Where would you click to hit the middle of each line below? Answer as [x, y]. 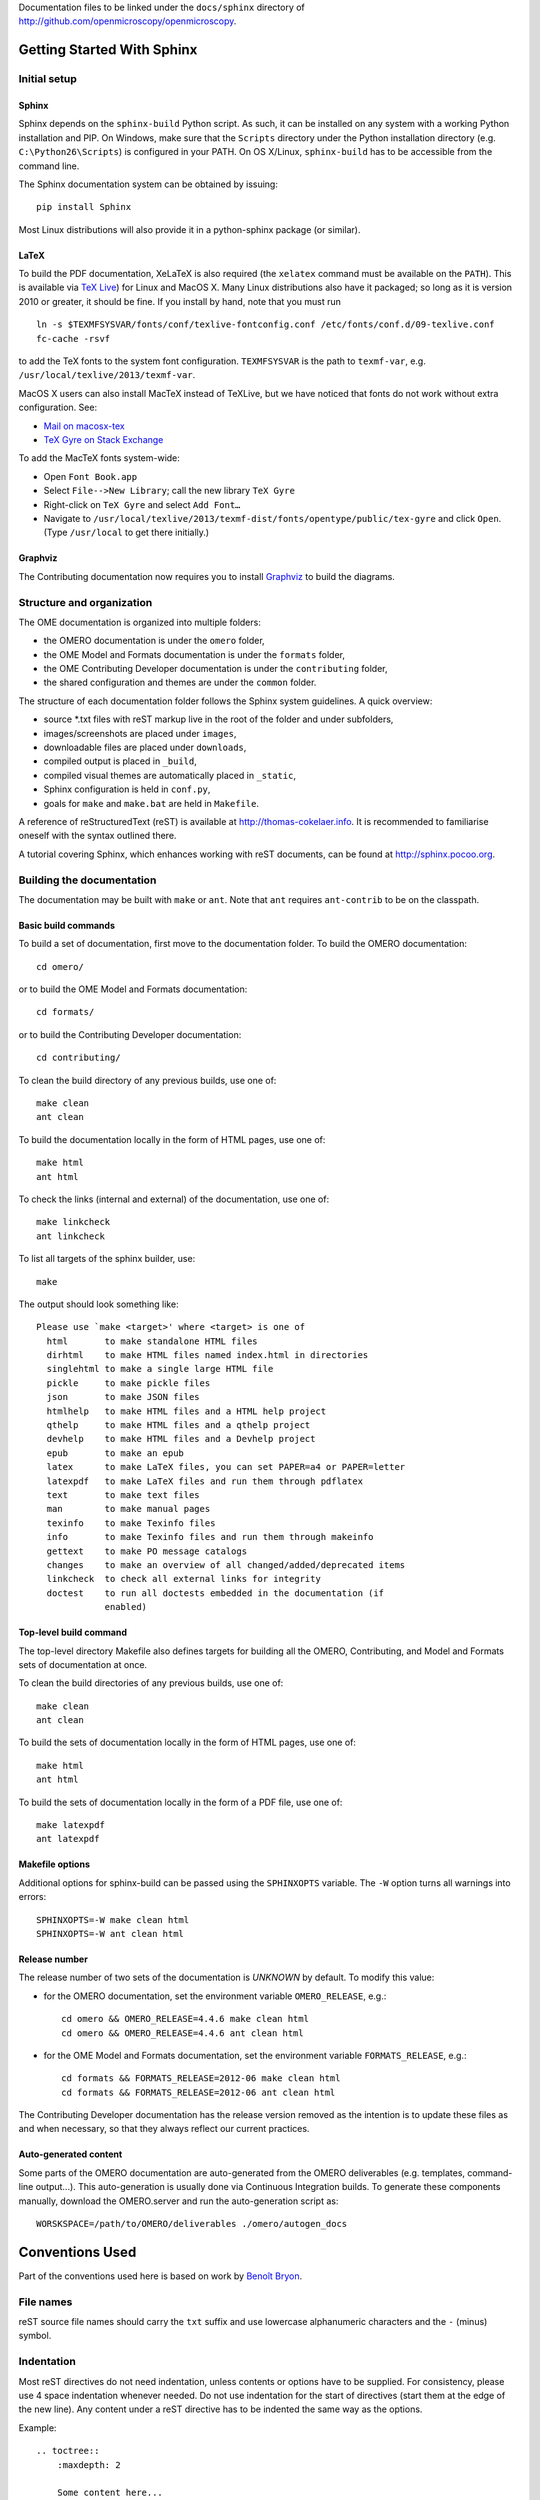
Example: [37, 2427]
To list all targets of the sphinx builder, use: [107, 1259]
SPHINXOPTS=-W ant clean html [110, 1933]
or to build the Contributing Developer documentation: [130, 1034]
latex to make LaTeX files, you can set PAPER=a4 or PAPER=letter [226, 1467]
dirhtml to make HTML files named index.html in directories [207, 1355]
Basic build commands [66, 925]
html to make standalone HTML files [152, 1341]
